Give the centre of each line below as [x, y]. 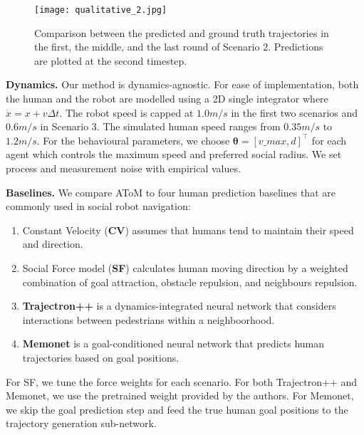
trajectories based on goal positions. [101, 357]
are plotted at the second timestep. [111, 60]
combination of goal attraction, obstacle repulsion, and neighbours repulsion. [190, 282]
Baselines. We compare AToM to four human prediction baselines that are [171, 192]
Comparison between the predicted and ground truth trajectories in [182, 32]
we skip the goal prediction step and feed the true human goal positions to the [177, 409]
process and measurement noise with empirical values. [123, 168]
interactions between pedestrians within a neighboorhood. [149, 319]
